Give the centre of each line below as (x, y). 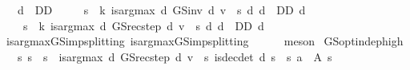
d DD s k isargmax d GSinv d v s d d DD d (161, 10)
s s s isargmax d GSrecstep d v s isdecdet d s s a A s (175, 56)
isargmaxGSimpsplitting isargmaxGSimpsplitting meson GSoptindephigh (205, 41)
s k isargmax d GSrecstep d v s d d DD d (143, 25)
